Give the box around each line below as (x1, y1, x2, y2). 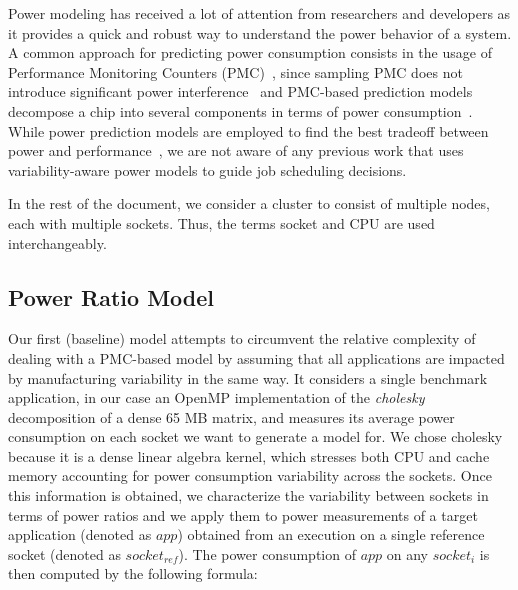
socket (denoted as (8, 543, 121, 564)
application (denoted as (8, 524, 152, 545)
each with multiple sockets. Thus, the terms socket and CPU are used (8, 212, 435, 233)
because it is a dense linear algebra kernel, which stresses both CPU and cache (8, 445, 490, 466)
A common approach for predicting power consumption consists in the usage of (8, 42, 492, 63)
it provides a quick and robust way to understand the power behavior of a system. (8, 22, 512, 43)
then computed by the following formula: (8, 563, 258, 584)
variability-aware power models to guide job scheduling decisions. (8, 159, 407, 180)
